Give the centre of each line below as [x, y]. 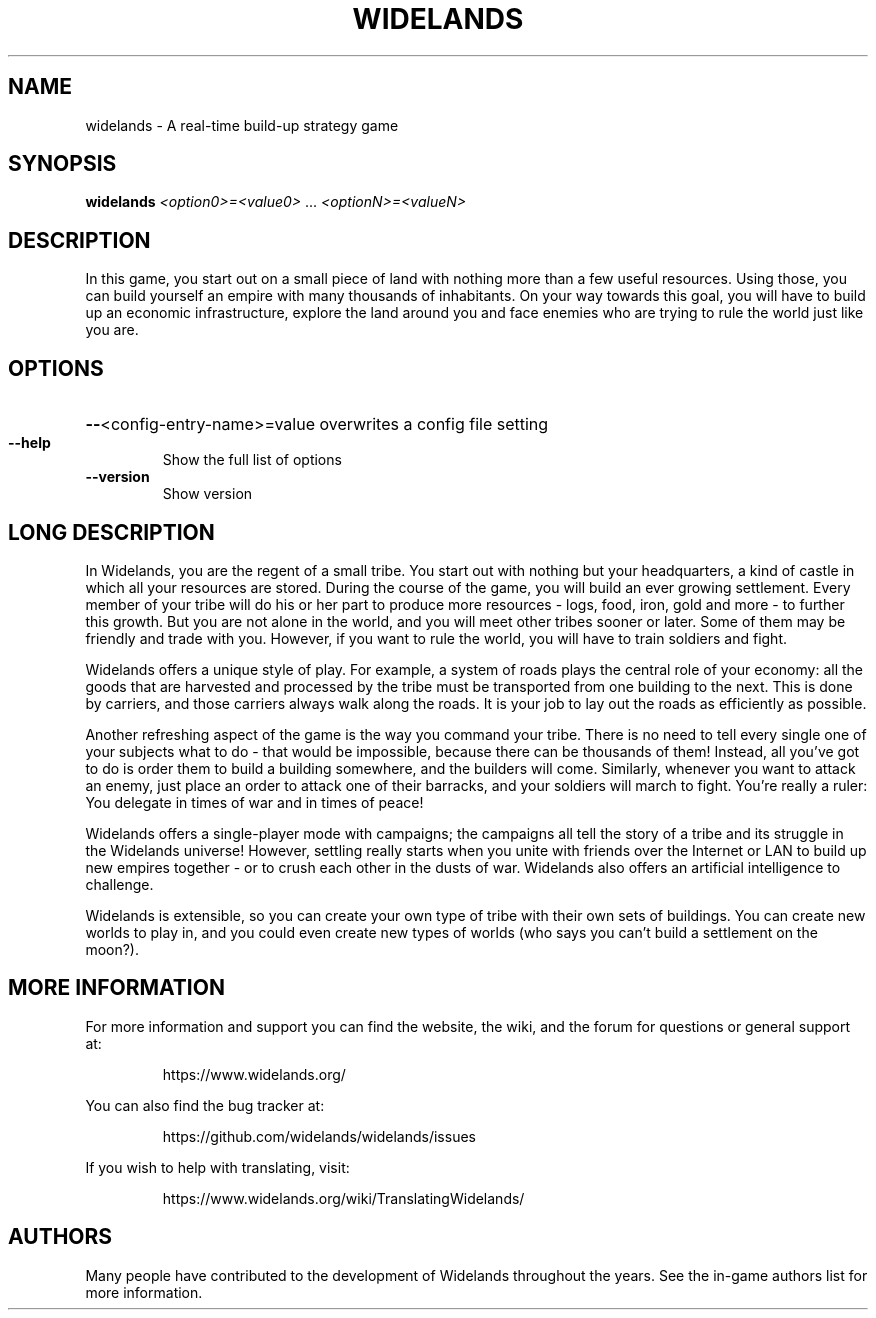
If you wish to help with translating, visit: [217, 1167]
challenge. [119, 884]
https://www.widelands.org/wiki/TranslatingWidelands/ [343, 1198]
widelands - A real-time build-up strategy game [242, 125]
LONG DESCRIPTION [111, 532]
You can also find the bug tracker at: [205, 1105]
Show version [207, 494]
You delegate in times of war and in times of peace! [254, 802]
